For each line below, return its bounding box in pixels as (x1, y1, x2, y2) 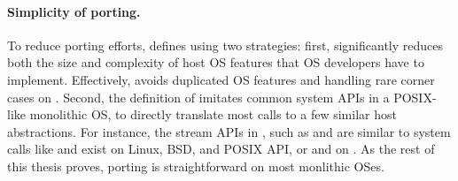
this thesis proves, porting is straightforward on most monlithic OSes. (7, 156, 384, 175)
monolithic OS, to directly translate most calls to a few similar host (29, 105, 397, 124)
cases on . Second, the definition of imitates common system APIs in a (7, 87, 390, 106)
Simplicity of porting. (7, 2, 141, 20)
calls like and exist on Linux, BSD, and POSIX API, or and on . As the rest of (7, 140, 435, 158)
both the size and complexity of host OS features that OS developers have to (7, 53, 424, 72)
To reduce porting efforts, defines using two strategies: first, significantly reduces (7, 35, 443, 54)
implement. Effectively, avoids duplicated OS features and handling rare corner (7, 70, 435, 88)
